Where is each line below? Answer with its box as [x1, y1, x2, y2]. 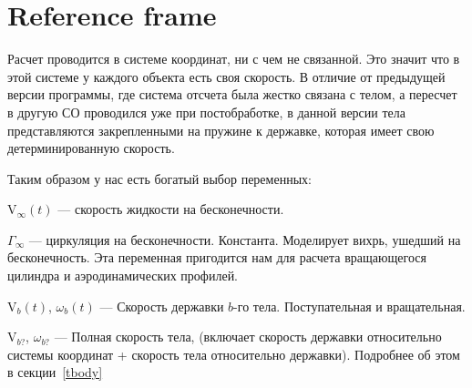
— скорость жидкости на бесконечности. [57, 199, 284, 219]
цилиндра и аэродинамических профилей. [7, 266, 239, 285]
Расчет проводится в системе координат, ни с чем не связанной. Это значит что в [7, 49, 460, 68]
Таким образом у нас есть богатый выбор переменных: [7, 168, 312, 188]
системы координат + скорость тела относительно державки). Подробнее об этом [7, 344, 460, 363]
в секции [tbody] [7, 362, 103, 382]
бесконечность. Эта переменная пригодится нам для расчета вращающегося [7, 248, 426, 267]
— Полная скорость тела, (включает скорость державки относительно [54, 327, 442, 346]
